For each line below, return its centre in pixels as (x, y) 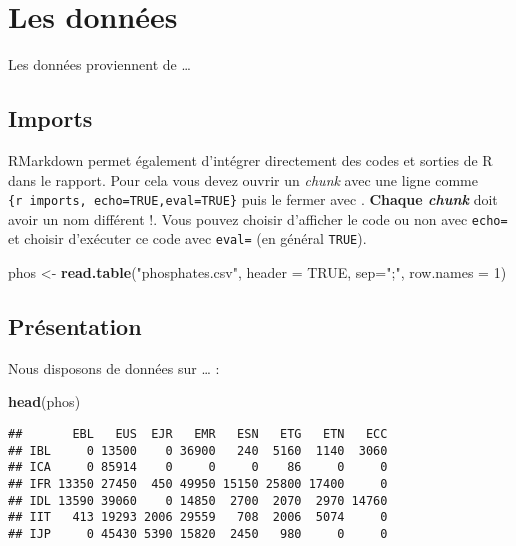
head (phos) (44, 401)
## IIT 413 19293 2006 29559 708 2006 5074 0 (198, 517)
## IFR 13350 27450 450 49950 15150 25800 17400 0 (198, 484)
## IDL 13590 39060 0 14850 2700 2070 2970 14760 (198, 500)
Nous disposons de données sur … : (114, 367)
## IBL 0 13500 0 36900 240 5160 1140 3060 (198, 450)
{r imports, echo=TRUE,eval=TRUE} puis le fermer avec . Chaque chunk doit (253, 199)
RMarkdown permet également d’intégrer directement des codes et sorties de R (250, 159)
